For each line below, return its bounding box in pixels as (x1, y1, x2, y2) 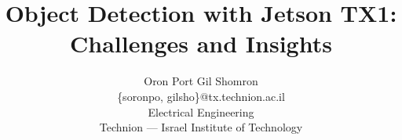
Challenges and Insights (70, 27, 332, 59)
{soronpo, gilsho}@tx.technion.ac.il (117, 88, 285, 104)
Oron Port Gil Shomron (144, 73, 258, 89)
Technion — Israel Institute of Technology (99, 119, 303, 135)
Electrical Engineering (148, 103, 254, 120)
